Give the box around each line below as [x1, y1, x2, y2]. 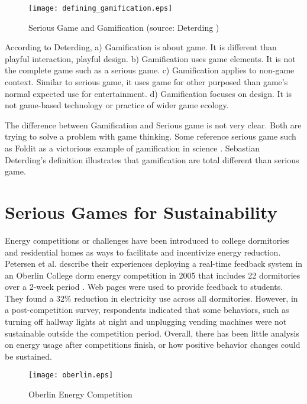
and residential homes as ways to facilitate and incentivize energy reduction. [5, 245, 281, 258]
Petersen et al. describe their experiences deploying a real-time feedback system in [5, 257, 303, 270]
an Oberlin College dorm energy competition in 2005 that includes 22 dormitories [5, 269, 300, 281]
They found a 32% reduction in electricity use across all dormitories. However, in [5, 292, 298, 304]
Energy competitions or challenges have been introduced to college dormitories [5, 234, 289, 246]
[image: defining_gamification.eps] [28, 4, 173, 12]
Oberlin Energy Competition [28, 388, 133, 400]
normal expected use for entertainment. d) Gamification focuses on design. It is [5, 87, 292, 99]
